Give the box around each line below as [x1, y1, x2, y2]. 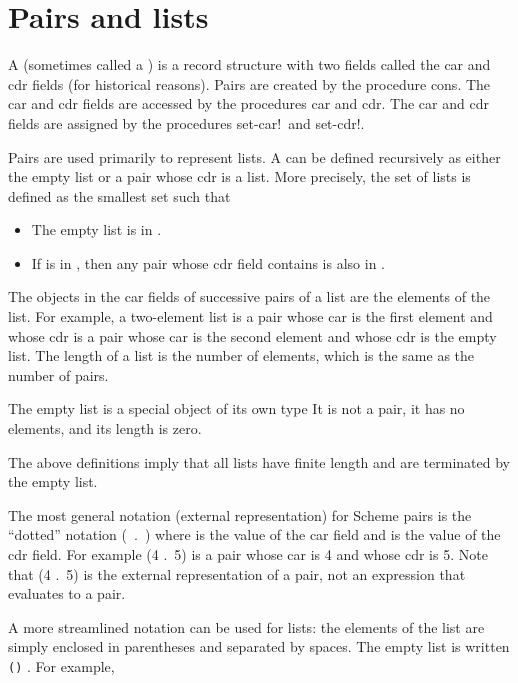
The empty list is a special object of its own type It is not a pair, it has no [8, 398, 465, 419]
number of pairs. [8, 364, 109, 385]
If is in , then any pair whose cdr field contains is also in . [31, 252, 385, 273]
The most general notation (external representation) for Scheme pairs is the [8, 504, 472, 525]
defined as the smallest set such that [8, 185, 231, 206]
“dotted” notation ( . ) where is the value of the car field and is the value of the [8, 524, 501, 545]
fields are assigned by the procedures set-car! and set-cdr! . [8, 112, 365, 133]
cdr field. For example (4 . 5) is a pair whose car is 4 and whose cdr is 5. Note [8, 544, 488, 564]
